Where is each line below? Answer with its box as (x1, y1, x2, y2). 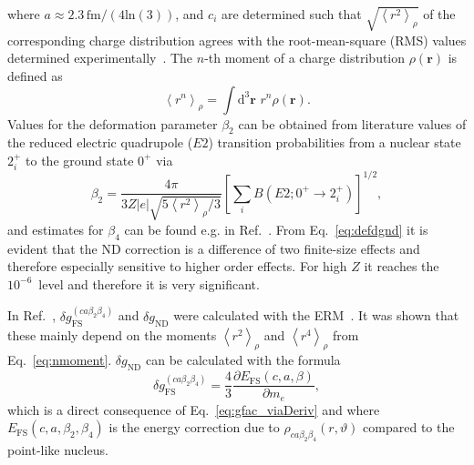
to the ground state (26, 150, 134, 169)
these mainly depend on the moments (7, 325, 217, 344)
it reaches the (364, 257, 439, 276)
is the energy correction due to (108, 418, 280, 437)
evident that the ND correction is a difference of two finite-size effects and (7, 238, 420, 258)
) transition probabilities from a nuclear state (208, 133, 461, 152)
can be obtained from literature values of (238, 114, 467, 133)
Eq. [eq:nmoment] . (7, 350, 112, 369)
